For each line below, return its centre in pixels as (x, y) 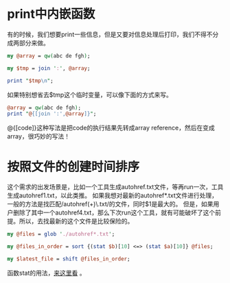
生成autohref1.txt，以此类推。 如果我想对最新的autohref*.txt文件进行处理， (113, 195)
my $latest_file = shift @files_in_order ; (69, 259)
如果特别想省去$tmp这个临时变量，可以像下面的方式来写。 (90, 95)
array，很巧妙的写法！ (39, 136)
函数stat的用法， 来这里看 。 (46, 273)
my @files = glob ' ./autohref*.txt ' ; (61, 234)
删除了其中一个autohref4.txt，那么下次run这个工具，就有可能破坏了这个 (114, 212)
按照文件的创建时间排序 (73, 167)
